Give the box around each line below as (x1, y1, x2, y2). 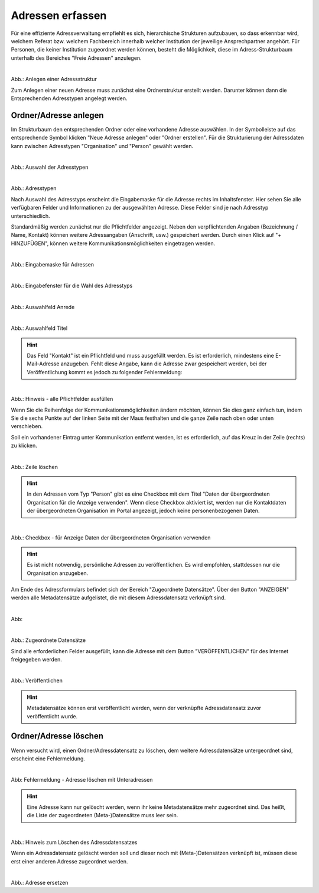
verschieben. (11, 423, 43, 430)
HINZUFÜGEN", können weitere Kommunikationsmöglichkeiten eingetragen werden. (11, 240, 216, 247)
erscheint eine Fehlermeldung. (11, 755, 86, 762)
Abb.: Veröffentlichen (11, 677, 63, 684)
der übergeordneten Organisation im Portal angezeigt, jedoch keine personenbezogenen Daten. (27, 507, 260, 515)
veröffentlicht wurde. (27, 712, 78, 719)
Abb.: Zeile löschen (11, 463, 58, 470)
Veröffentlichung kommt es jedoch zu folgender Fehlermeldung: (27, 368, 183, 375)
